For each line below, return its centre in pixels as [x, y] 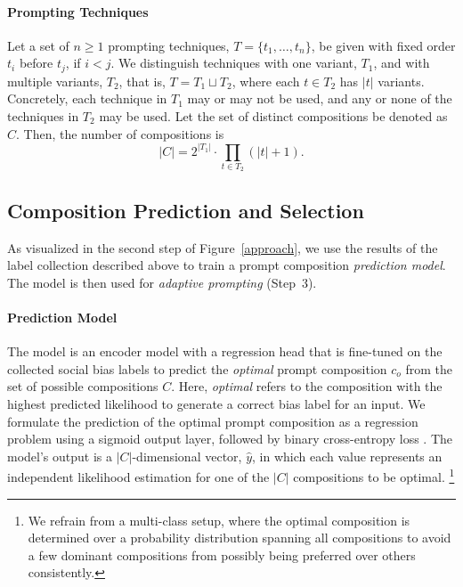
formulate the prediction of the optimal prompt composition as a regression [213, 421]
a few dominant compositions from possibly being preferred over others [222, 554]
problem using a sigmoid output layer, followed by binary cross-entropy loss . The [230, 439]
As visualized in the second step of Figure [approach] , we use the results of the [223, 247]
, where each [266, 81]
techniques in [43, 116]
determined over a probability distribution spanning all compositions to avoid [240, 538]
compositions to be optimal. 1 [374, 476]
